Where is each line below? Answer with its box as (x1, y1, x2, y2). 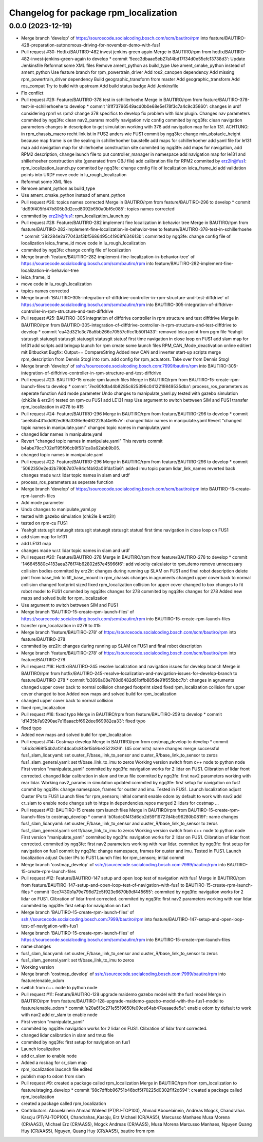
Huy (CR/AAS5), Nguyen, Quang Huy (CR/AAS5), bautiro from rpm (21, 1128, 155, 1134)
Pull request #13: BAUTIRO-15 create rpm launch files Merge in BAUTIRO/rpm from (21, 807, 187, 813)
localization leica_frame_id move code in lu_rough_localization (21, 240, 146, 246)
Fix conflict (21, 90, 44, 96)
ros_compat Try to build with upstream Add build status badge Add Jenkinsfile (21, 83, 179, 89)
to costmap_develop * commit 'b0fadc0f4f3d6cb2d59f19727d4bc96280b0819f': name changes (46, 814, 239, 819)
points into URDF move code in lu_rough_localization (21, 172, 127, 178)
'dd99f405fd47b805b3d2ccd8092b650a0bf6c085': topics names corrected (21, 206, 175, 212)
